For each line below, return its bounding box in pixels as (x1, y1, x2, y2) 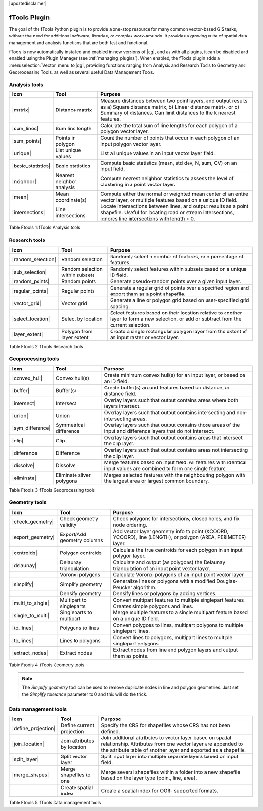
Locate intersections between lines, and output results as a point (100, 203, 249, 210)
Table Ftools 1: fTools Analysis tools (9, 224, 80, 231)
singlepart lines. (113, 627, 150, 634)
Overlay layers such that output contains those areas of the (104, 422, 240, 428)
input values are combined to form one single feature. (104, 465, 227, 472)
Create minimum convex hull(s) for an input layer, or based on (104, 371, 245, 378)
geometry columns (60, 537, 103, 544)
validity (60, 521, 77, 528)
